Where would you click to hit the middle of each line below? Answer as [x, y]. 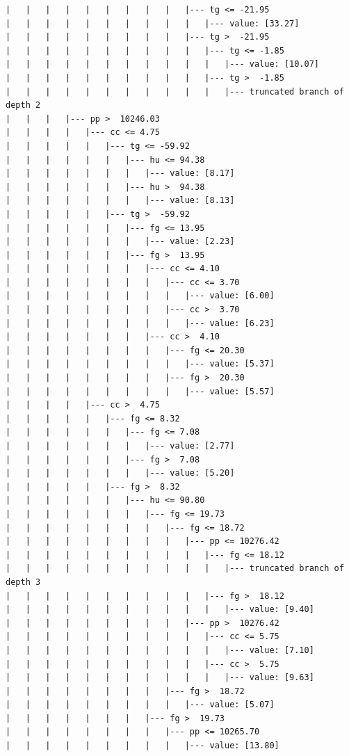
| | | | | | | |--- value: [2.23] [120, 242]
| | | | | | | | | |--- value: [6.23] [140, 323]
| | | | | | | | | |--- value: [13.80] [143, 746]
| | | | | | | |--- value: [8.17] [120, 174]
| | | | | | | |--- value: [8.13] [120, 201]
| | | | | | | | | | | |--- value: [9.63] [160, 678]
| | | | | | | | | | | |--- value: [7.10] [160, 650]
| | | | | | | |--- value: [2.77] [120, 446]
